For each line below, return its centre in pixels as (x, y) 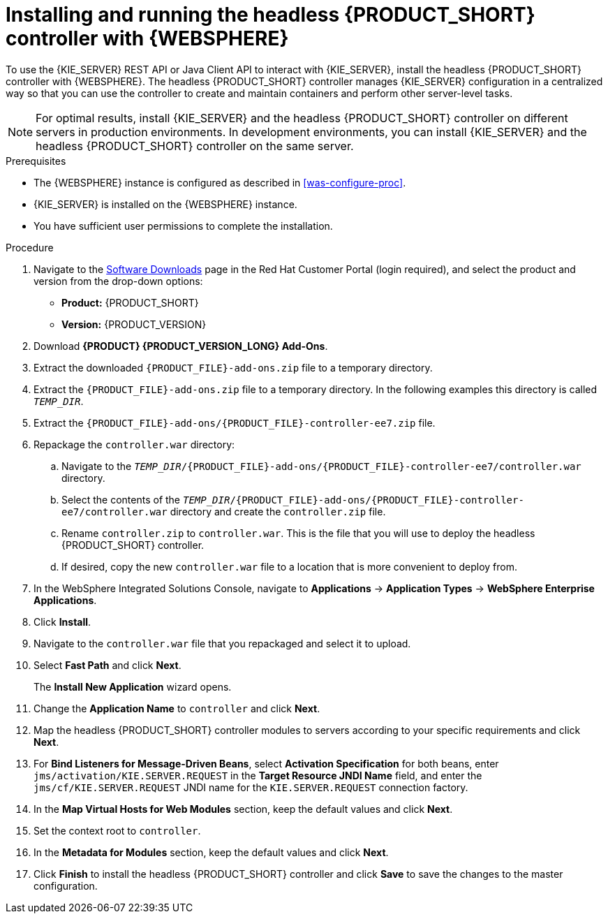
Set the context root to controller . (117, 830)
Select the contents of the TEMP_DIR (146, 499)
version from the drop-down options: (118, 281)
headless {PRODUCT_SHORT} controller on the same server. (195, 146)
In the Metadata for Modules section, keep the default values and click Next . (211, 852)
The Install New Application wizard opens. (133, 686)
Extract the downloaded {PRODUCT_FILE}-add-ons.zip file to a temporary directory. (233, 367)
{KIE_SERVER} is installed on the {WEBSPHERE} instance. (165, 204)
